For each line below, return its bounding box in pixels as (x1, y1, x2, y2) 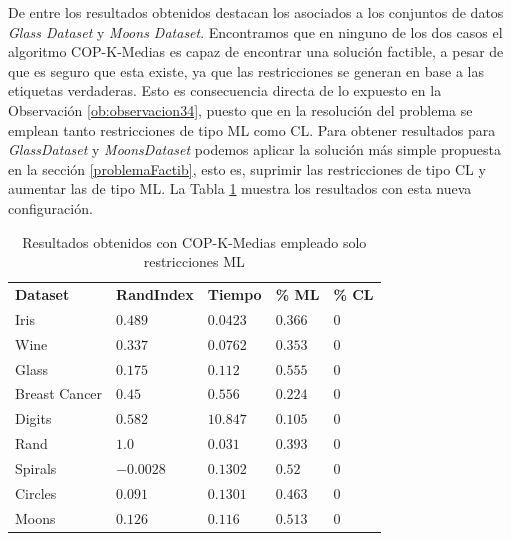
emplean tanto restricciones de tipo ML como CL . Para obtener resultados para (8, 119, 496, 140)
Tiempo (207, 283, 262, 304)
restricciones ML (143, 251, 245, 272)
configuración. (8, 197, 93, 218)
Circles (15, 482, 57, 503)
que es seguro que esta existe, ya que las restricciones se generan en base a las (8, 60, 485, 81)
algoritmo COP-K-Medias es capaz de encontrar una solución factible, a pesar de (8, 41, 504, 62)
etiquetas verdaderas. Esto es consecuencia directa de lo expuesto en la (8, 80, 442, 101)
